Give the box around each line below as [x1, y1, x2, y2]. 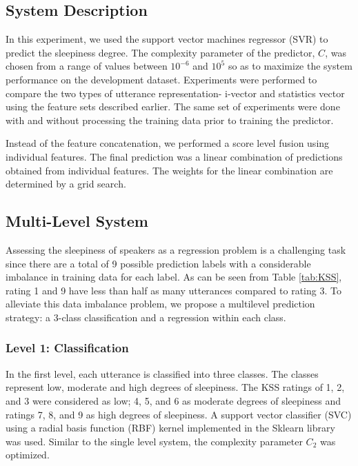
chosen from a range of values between [6, 59, 168, 73]
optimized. [6, 447, 50, 462]
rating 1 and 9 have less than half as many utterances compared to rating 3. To [6, 283, 341, 297]
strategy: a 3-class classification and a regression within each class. [6, 310, 286, 324]
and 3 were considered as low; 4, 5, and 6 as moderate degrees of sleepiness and [6, 393, 341, 407]
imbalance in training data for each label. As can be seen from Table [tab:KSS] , [6, 270, 342, 284]
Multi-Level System [6, 210, 148, 232]
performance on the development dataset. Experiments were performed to [6, 72, 317, 86]
